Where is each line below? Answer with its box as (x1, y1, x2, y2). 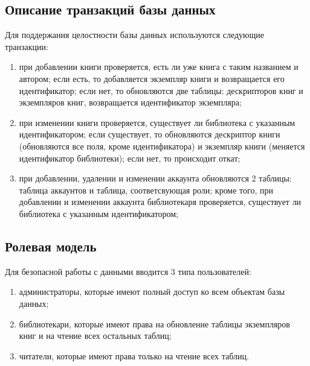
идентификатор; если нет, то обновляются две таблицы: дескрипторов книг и (19, 84, 303, 96)
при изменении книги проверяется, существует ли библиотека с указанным (19, 116, 295, 128)
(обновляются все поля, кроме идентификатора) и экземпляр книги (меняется (19, 139, 305, 152)
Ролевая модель (5, 236, 97, 255)
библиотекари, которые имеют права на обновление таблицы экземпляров (19, 317, 290, 330)
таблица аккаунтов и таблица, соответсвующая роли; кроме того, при (19, 183, 273, 196)
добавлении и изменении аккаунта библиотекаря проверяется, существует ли (19, 195, 302, 208)
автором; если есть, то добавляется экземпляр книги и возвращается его (19, 72, 285, 84)
